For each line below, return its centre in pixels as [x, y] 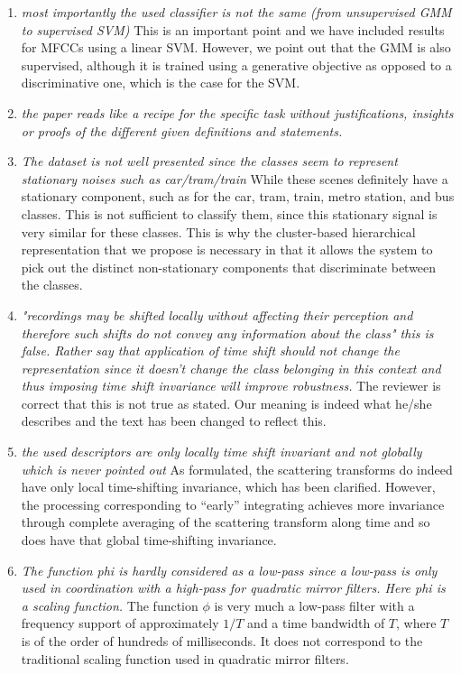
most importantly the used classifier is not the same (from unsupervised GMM [236, 12]
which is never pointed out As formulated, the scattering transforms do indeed [237, 469]
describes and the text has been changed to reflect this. [174, 421]
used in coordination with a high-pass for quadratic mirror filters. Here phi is [233, 588]
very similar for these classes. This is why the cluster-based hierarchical [218, 231]
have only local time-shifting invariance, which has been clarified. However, [228, 487]
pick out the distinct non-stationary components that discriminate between [229, 267]
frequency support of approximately [120, 623]
